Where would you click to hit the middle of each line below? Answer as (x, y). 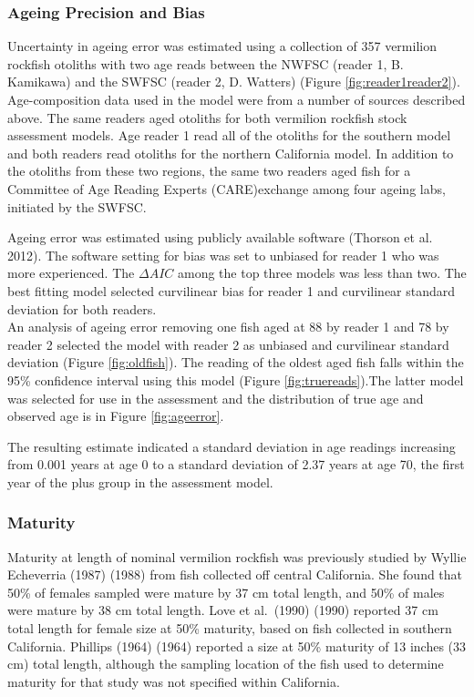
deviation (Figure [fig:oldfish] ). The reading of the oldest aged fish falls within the (236, 362)
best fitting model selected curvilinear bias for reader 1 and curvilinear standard (232, 290)
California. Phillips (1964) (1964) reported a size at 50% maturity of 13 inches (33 (237, 646)
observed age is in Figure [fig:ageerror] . (116, 416)
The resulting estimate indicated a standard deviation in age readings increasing (232, 446)
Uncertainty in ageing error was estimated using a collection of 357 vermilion (222, 46)
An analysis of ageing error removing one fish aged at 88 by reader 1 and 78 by (228, 327)
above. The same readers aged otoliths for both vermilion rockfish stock (207, 117)
